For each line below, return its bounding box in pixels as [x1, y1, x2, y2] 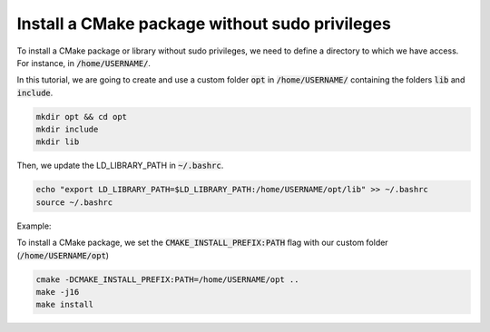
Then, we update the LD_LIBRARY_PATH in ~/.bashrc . [16, 160, 224, 171]
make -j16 [35, 287, 80, 297]
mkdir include [35, 124, 99, 135]
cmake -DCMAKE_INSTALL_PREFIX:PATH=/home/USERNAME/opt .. [35, 274, 299, 285]
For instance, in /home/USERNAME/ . [16, 57, 152, 68]
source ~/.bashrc [35, 197, 113, 208]
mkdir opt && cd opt [35, 112, 127, 122]
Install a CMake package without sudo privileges [16, 14, 392, 34]
